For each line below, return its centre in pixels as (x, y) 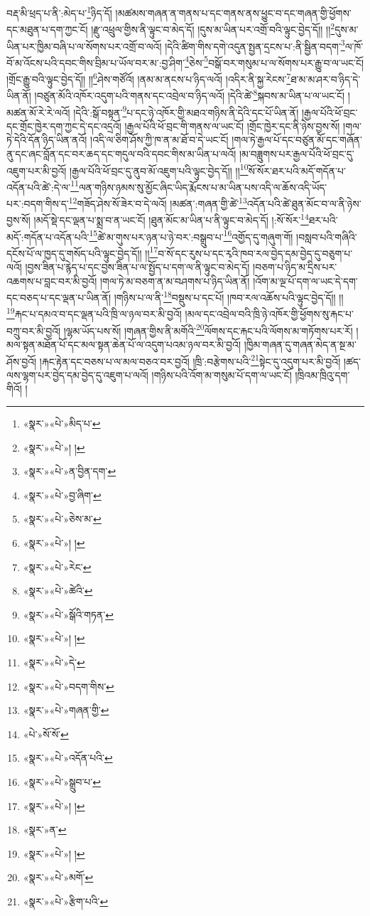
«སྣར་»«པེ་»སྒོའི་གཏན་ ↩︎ (68, 614)
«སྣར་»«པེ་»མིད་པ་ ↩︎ (62, 423)
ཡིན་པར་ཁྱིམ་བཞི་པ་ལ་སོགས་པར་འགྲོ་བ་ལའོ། (84, 46)
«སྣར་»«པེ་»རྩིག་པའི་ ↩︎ (66, 901)
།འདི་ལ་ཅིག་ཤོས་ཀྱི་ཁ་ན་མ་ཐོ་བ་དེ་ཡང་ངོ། (159, 140)
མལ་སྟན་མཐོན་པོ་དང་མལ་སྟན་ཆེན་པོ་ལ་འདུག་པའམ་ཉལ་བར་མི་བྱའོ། (124, 344)
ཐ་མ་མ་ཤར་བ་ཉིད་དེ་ (326, 79)
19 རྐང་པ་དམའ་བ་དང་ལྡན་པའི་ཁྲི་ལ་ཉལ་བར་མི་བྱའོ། (94, 313)
